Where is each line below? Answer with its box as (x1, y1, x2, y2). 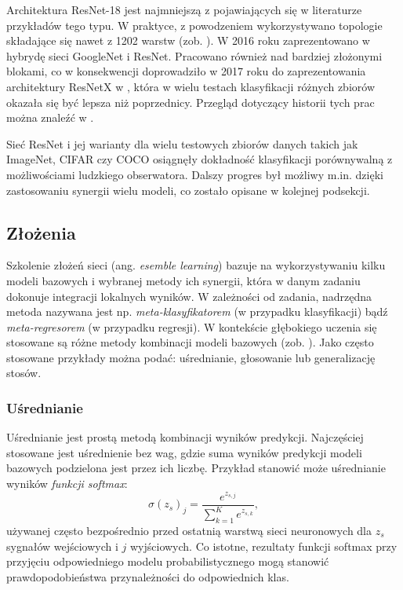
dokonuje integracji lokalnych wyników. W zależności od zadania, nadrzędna (6, 288, 372, 304)
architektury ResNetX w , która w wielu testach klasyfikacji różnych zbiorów (6, 78, 375, 94)
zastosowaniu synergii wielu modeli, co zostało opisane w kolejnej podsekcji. (6, 181, 370, 198)
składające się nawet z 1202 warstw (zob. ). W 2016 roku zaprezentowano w (6, 32, 370, 49)
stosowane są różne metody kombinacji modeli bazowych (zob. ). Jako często (6, 334, 374, 350)
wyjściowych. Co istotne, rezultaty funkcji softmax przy (129, 537, 398, 554)
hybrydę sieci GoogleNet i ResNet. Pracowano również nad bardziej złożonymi (6, 47, 383, 64)
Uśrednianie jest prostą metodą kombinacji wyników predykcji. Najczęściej (6, 429, 364, 445)
